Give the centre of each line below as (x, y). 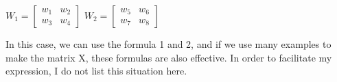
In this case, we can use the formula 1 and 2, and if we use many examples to (168, 44)
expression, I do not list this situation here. (96, 71)
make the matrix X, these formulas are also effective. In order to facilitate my (169, 57)
